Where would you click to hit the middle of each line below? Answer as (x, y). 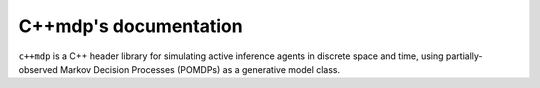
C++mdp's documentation (131, 26)
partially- (464, 56)
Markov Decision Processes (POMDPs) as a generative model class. (200, 69)
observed (38, 69)
